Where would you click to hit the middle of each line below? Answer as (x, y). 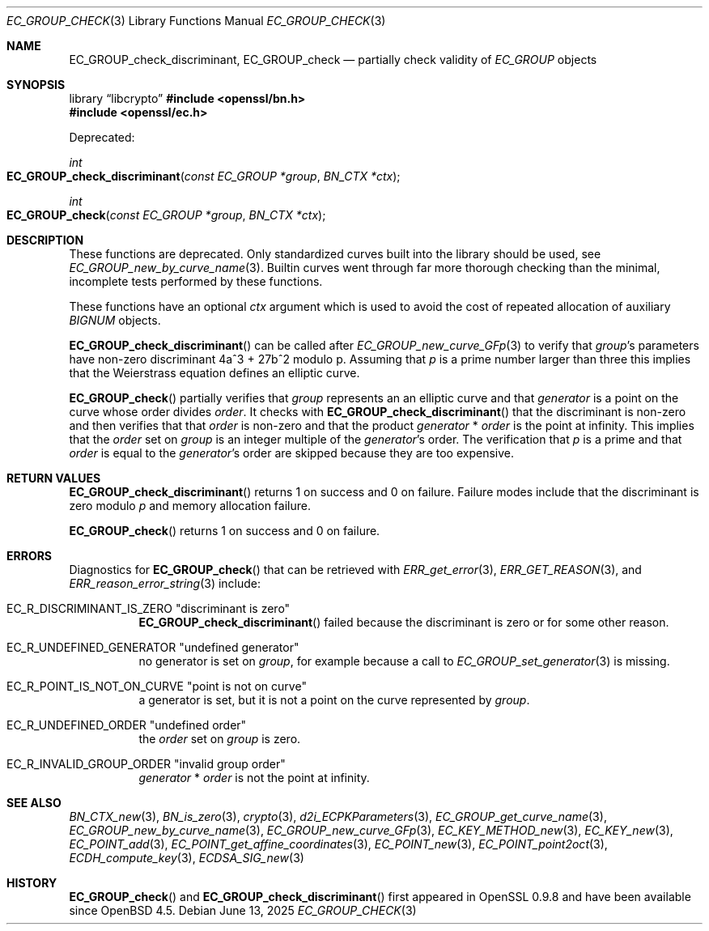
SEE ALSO (34, 803)
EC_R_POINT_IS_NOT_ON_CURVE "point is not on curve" (157, 686)
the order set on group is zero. (220, 739)
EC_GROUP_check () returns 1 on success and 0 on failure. (225, 531)
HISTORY (32, 883)
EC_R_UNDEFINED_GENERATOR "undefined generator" (153, 647)
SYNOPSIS (36, 85)
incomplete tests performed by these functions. (196, 281)
